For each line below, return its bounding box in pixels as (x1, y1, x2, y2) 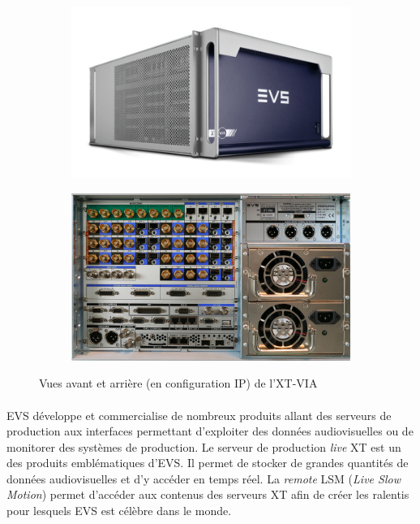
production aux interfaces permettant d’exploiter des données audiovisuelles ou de (6, 422, 414, 440)
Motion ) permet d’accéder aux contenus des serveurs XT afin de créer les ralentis (6, 486, 409, 503)
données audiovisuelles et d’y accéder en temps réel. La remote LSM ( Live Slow (6, 470, 401, 487)
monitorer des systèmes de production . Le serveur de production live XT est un (6, 438, 401, 455)
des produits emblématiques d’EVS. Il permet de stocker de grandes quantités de (6, 454, 409, 471)
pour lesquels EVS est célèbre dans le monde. (6, 502, 232, 519)
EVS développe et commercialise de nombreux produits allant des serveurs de (6, 406, 392, 423)
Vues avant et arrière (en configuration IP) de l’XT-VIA (39, 375, 318, 392)
